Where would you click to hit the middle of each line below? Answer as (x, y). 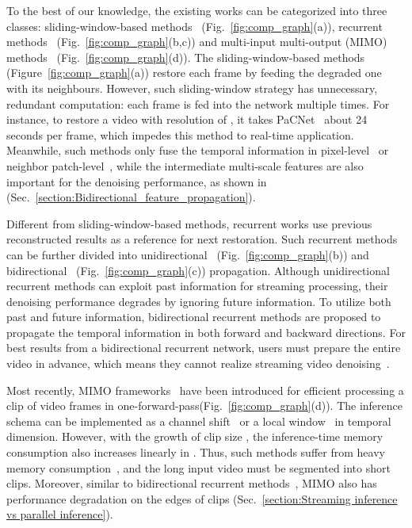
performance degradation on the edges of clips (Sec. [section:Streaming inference (202, 498)
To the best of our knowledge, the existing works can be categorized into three (197, 10)
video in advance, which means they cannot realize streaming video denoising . (198, 363)
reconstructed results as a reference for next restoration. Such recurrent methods (202, 239)
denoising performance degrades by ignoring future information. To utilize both (199, 301)
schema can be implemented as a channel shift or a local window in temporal (199, 421)
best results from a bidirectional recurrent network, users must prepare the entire (204, 348)
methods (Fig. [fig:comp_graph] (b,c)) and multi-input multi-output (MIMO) (197, 42)
